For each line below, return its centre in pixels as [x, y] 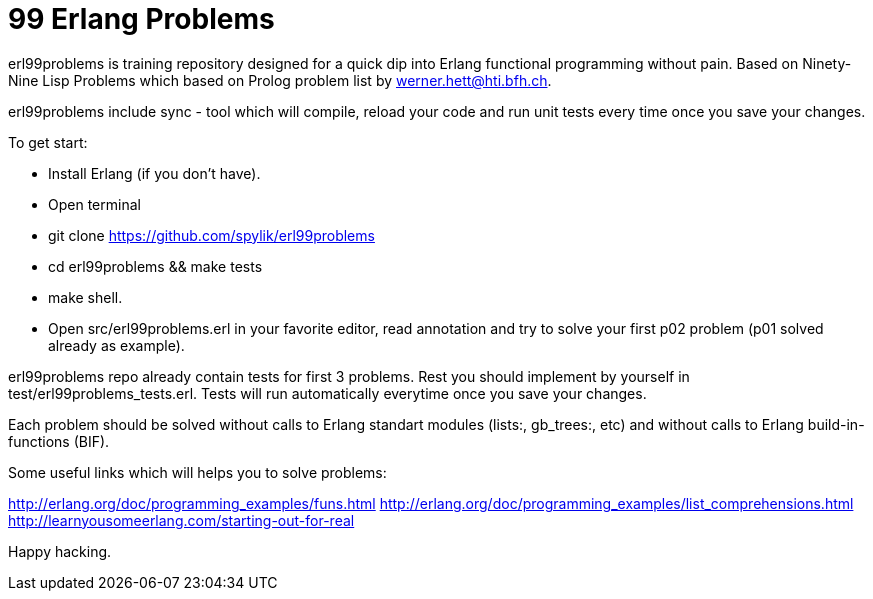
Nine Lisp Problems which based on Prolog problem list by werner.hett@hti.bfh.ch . [280, 80]
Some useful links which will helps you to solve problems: [197, 472]
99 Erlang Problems [141, 19]
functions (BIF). [59, 441]
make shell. [85, 297]
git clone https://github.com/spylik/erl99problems [211, 235]
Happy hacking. [60, 551]
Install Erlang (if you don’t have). [154, 173]
